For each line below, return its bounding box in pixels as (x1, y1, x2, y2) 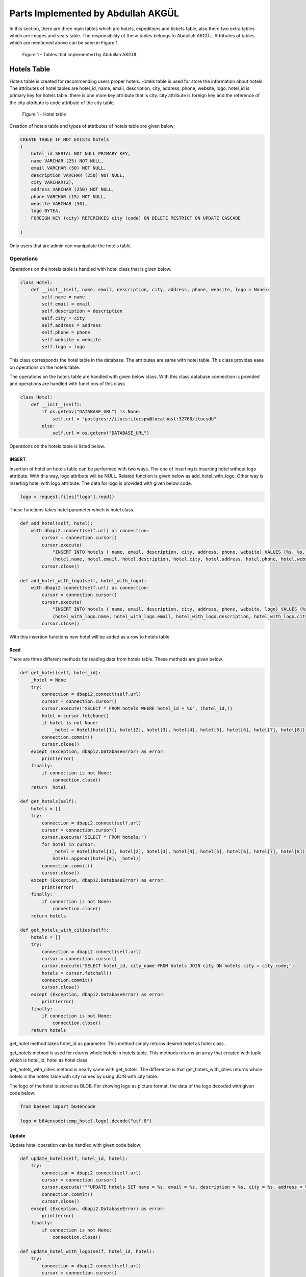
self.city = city (41, 315, 85, 321)
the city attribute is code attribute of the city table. (9, 100, 115, 106)
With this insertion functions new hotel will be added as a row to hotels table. (9, 633, 171, 640)
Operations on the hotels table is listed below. (9, 443, 106, 450)
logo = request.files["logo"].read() (20, 493, 115, 500)
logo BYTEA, (31, 208, 61, 214)
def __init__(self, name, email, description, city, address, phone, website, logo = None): (31, 287, 270, 293)
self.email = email (41, 301, 90, 306)
